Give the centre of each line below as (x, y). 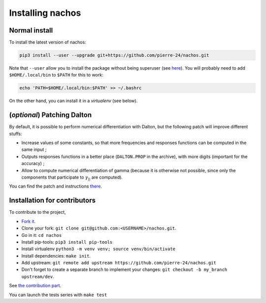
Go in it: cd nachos (42, 235)
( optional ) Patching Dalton (50, 115)
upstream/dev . (38, 276)
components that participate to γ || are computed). (72, 178)
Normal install (31, 30)
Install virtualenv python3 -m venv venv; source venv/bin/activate (99, 249)
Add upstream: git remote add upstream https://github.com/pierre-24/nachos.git (119, 263)
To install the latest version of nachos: (48, 42)
